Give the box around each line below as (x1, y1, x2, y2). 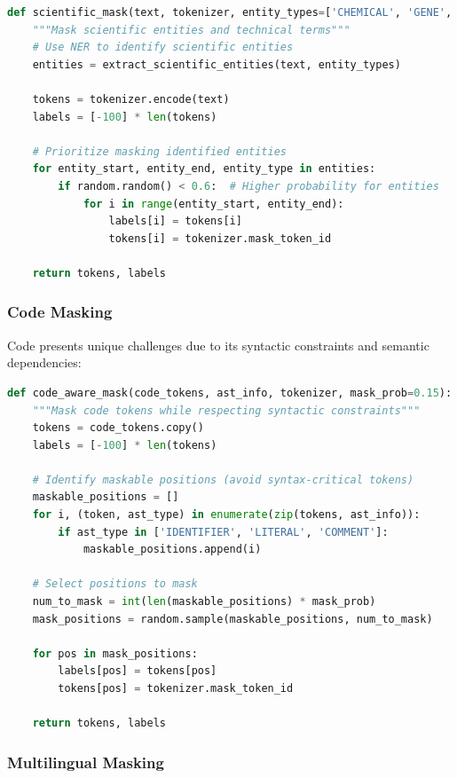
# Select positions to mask (32, 578, 198, 591)
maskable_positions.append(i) (83, 543, 262, 556)
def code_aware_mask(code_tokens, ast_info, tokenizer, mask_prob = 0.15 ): (7, 386, 453, 399)
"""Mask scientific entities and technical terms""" (32, 23, 351, 36)
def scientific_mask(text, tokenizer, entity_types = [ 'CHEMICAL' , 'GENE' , (7, 6, 453, 19)
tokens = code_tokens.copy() (32, 421, 204, 435)
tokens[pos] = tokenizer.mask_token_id (58, 682, 294, 695)
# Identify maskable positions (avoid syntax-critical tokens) (32, 473, 414, 486)
